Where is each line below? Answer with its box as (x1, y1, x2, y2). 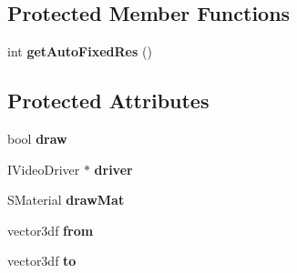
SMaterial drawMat (7, 190, 125, 209)
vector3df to (7, 251, 77, 270)
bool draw (7, 129, 67, 147)
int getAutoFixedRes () (7, 42, 152, 61)
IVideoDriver (7, 159, 80, 178)
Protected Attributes (7, 86, 210, 115)
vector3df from (7, 220, 94, 239)
